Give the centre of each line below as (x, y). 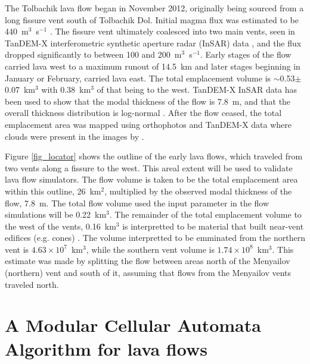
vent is (17, 249)
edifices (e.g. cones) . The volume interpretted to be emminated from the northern (155, 238)
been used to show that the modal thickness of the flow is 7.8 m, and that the (148, 101)
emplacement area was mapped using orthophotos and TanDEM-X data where (148, 124)
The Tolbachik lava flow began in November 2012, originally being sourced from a (154, 8)
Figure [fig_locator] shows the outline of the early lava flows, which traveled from (154, 156)
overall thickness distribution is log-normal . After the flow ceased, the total (143, 113)
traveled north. (32, 284)
